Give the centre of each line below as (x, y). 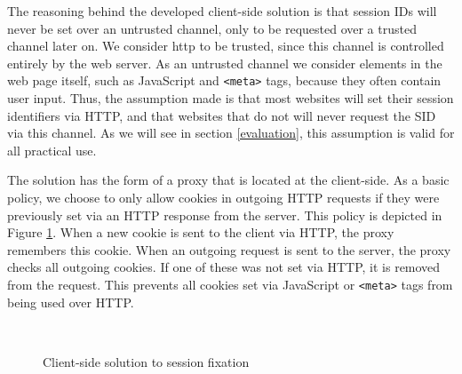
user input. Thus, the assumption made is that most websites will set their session (231, 98)
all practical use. (52, 150)
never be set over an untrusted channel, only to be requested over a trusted (212, 28)
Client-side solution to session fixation (146, 361)
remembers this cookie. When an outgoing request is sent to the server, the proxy (229, 249)
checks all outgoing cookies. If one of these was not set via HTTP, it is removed (224, 267)
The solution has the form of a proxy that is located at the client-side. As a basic (228, 180)
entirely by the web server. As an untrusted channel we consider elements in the (225, 63)
